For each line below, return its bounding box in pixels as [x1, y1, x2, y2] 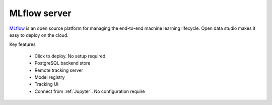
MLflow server [9, 8, 72, 19]
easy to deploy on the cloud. [9, 32, 69, 38]
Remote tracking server [34, 67, 83, 73]
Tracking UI [34, 81, 59, 87]
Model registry [34, 74, 65, 80]
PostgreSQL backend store [34, 60, 91, 66]
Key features [9, 41, 36, 47]
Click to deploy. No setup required [34, 53, 106, 59]
